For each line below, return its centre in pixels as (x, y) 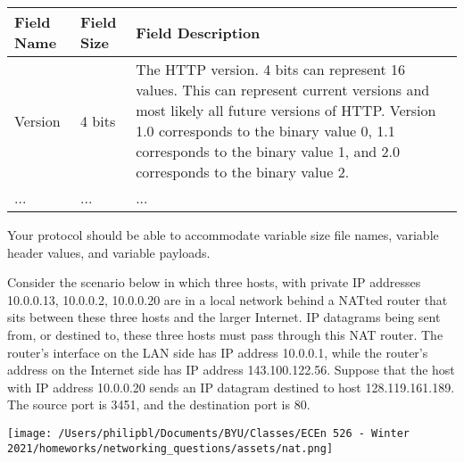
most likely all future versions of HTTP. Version (286, 110)
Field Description (198, 32)
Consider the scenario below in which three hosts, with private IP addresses (214, 282)
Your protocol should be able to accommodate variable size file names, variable (223, 235)
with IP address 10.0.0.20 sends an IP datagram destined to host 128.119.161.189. (231, 387)
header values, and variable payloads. (109, 252)
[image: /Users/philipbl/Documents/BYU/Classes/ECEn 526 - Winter (209, 433)
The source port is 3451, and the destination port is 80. (159, 404)
